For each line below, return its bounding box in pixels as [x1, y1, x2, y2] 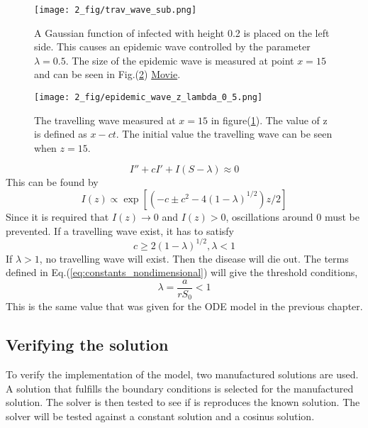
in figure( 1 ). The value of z [211, 112, 328, 127]
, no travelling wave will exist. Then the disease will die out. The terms [39, 251, 349, 265]
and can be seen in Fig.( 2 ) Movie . [34, 67, 181, 82]
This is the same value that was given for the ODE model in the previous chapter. [6, 299, 363, 314]
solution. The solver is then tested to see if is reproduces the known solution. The [6, 395, 360, 410]
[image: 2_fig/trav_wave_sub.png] [34, 5, 197, 15]
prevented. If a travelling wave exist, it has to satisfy [6, 223, 234, 238]
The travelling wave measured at [34, 112, 176, 127]
